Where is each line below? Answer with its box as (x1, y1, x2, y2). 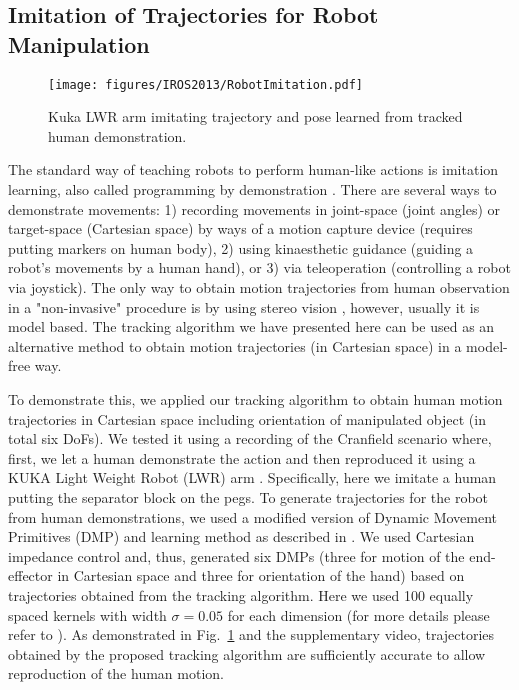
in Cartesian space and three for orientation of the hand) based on (57, 565, 465, 586)
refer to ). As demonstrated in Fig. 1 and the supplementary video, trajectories (8, 624, 495, 645)
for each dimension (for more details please (227, 604, 490, 625)
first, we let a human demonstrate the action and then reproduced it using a (8, 447, 476, 468)
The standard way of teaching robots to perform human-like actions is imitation (8, 159, 499, 180)
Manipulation (8, 28, 150, 59)
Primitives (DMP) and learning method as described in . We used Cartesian (8, 526, 475, 547)
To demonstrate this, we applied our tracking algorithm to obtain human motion (8, 388, 503, 409)
